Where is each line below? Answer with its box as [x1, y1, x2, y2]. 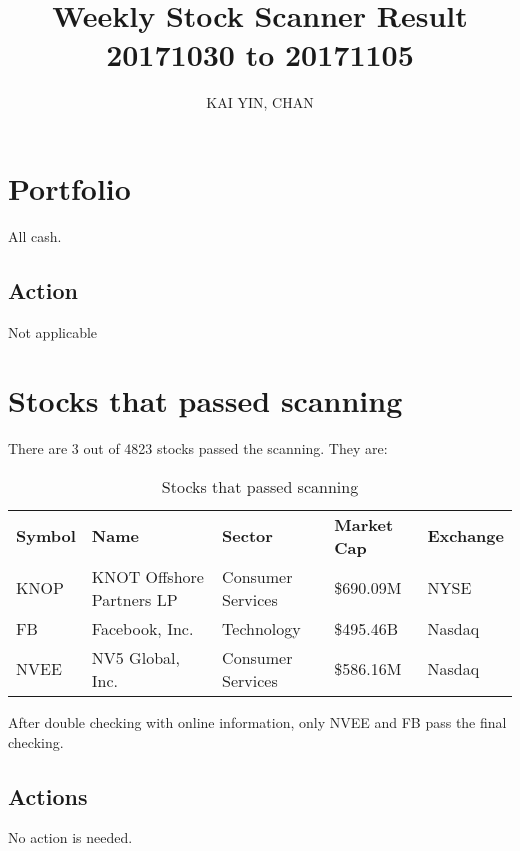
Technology [222, 616, 301, 640]
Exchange [427, 524, 504, 548]
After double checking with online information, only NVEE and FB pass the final [8, 711, 507, 732]
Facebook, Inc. [91, 616, 194, 640]
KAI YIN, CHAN [206, 92, 314, 113]
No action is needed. [8, 827, 133, 848]
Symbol [16, 524, 76, 548]
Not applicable [8, 321, 98, 342]
